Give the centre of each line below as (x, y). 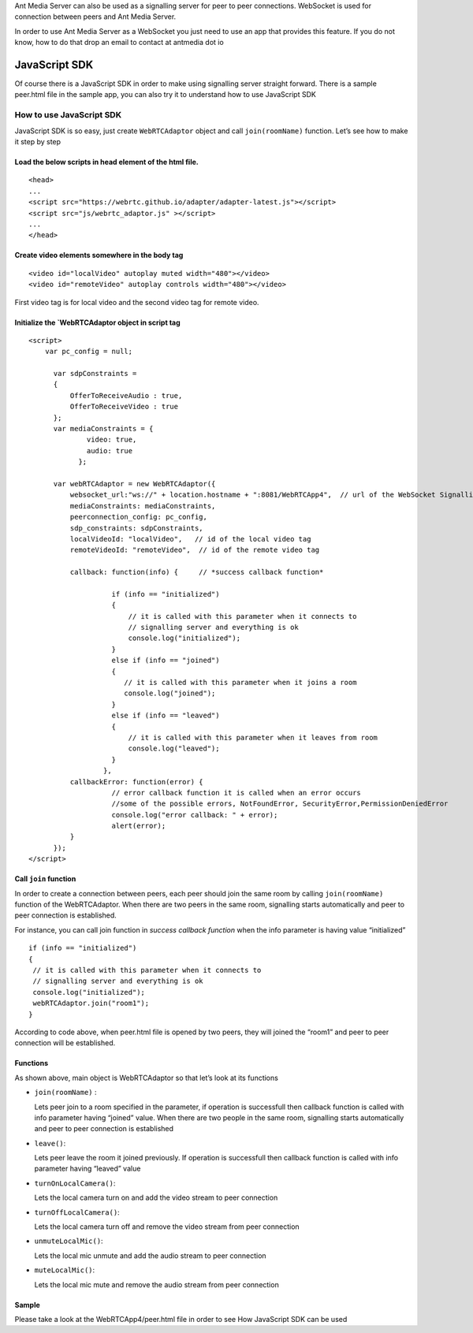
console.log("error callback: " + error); (195, 815)
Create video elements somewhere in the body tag (99, 255)
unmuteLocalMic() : (69, 1241)
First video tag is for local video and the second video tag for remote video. (137, 302)
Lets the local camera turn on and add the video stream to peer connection (156, 1197)
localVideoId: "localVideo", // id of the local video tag (190, 539)
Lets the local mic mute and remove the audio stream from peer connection (156, 1284)
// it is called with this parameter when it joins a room (240, 683)
